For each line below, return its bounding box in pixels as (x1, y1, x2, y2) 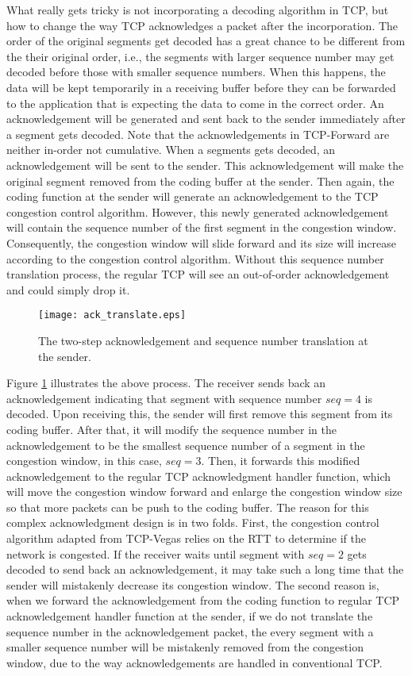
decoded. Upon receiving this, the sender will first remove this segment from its (6, 405, 393, 422)
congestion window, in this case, (6, 452, 162, 469)
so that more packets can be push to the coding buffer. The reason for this (6, 498, 369, 515)
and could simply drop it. (6, 281, 130, 298)
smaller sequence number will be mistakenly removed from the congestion (6, 639, 364, 655)
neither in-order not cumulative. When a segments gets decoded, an (6, 141, 336, 158)
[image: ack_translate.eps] (38, 309, 187, 321)
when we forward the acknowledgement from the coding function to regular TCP (6, 592, 400, 609)
